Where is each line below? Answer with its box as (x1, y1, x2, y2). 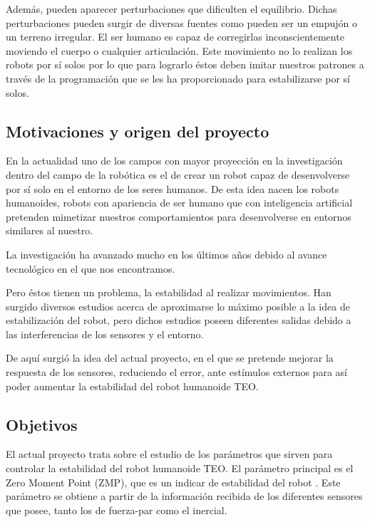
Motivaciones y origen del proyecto (6, 120, 269, 142)
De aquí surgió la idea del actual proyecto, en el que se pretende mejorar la (6, 350, 334, 365)
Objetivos (6, 413, 78, 435)
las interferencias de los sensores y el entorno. (6, 326, 204, 341)
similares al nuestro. (6, 223, 93, 238)
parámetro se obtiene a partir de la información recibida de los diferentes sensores (6, 489, 363, 503)
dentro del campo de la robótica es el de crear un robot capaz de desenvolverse (6, 167, 350, 182)
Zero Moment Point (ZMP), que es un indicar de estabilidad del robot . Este (6, 474, 341, 489)
